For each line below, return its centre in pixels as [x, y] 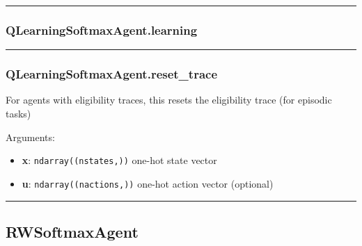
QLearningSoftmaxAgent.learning [102, 30]
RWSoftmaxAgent [72, 231]
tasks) [18, 114]
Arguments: [30, 137]
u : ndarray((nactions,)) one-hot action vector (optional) [148, 183]
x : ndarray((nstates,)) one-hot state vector [119, 160]
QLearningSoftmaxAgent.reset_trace [112, 74]
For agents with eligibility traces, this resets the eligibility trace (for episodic [169, 100]
